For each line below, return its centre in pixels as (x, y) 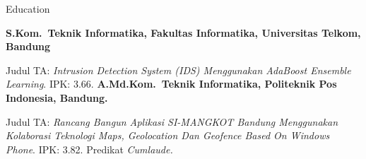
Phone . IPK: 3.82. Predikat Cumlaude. (89, 149)
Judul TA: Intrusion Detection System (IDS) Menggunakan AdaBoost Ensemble (178, 70)
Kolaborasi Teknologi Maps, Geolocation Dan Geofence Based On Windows (168, 135)
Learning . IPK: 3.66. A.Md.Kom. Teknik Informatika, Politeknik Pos (171, 84)
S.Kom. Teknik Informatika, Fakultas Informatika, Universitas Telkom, (183, 32)
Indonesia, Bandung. (57, 97)
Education (28, 8)
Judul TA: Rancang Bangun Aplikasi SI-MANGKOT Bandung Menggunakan (172, 121)
